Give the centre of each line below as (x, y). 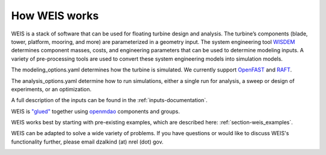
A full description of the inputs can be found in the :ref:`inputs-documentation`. (109, 100)
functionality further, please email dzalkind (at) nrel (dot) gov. (87, 142)
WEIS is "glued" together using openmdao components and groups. (96, 111)
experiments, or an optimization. (51, 89)
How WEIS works (55, 16)
